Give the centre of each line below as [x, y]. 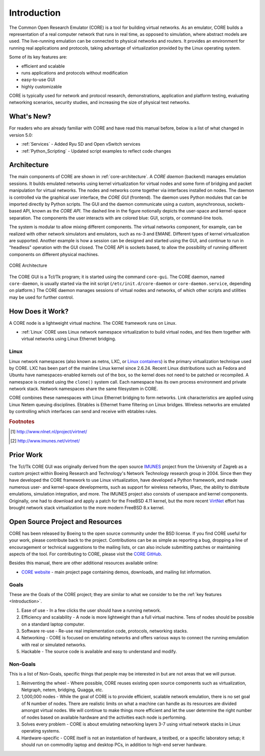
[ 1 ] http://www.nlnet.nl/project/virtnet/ [49, 432]
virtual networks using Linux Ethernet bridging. [69, 339]
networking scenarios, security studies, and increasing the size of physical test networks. [100, 103]
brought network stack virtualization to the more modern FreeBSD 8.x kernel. [87, 507]
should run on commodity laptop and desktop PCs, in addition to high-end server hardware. [114, 745]
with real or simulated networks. [54, 645]
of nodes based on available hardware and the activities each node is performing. [104, 717]
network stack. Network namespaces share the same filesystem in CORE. [83, 389]
